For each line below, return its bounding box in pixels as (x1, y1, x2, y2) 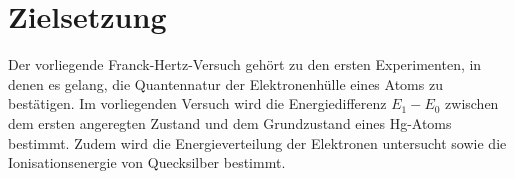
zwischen (445, 93, 499, 114)
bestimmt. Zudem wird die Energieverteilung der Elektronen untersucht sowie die (8, 132, 507, 153)
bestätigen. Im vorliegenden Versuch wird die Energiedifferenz (8, 93, 387, 114)
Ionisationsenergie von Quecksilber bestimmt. (8, 152, 286, 173)
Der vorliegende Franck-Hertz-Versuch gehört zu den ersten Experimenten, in (8, 54, 482, 75)
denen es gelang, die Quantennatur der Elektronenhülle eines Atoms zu (8, 73, 443, 94)
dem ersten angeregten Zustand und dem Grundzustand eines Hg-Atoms (8, 112, 452, 133)
